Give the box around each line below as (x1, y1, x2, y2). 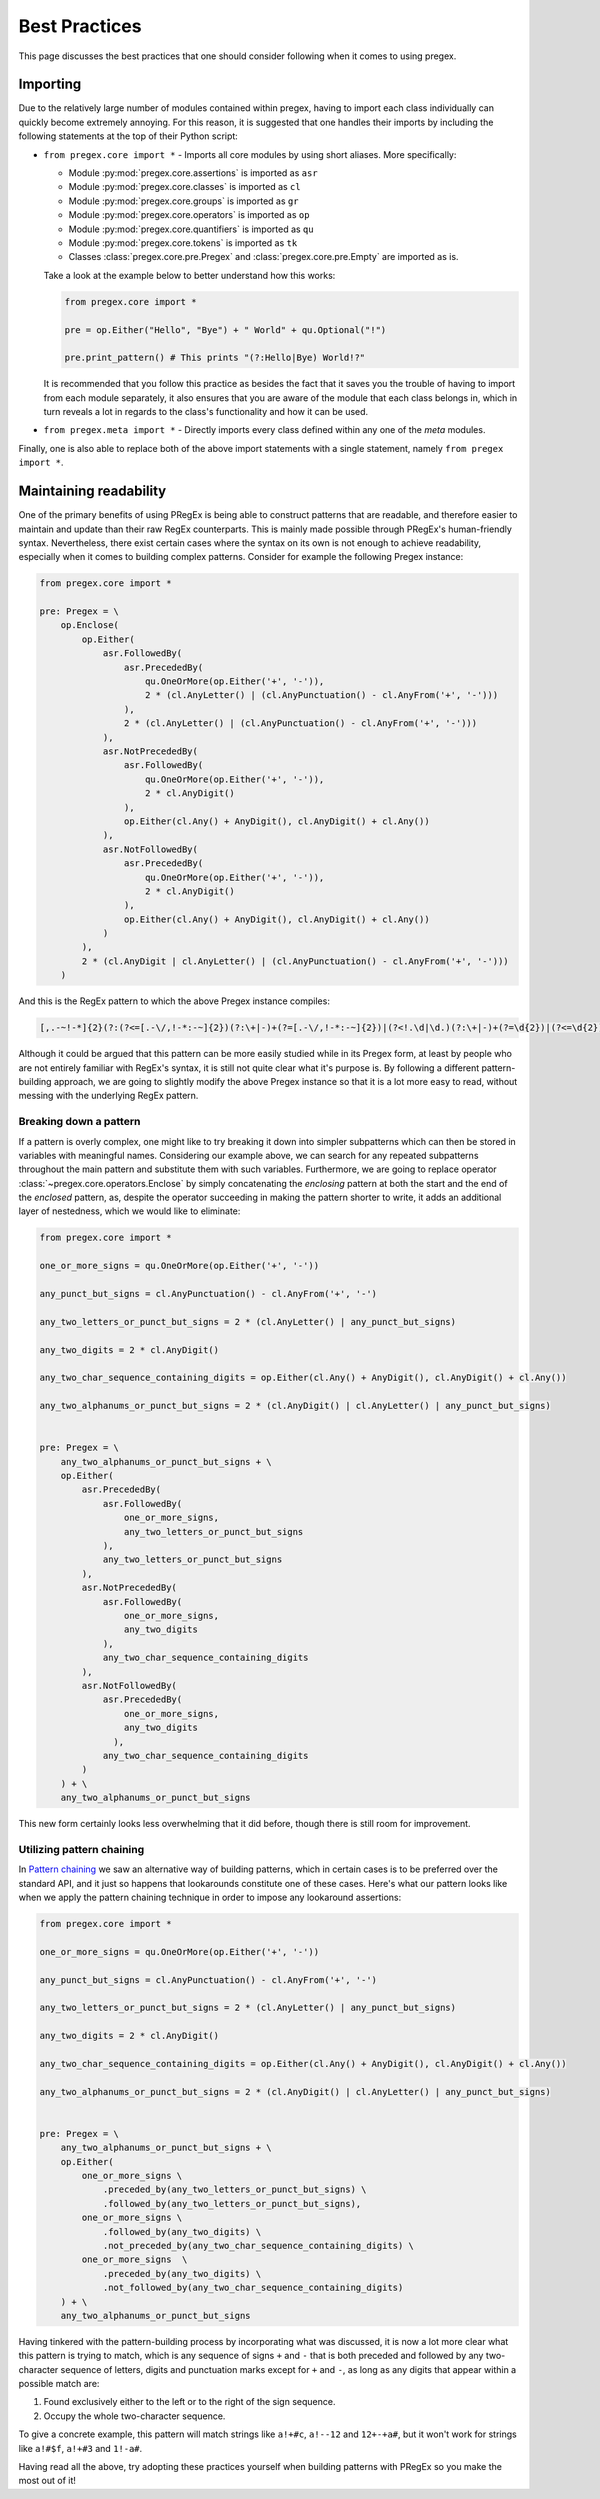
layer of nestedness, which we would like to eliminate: (18, 1205, 241, 1217)
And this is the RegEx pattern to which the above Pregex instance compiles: (18, 995, 330, 1007)
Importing (18, 76, 82, 93)
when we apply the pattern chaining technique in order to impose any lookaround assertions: (18, 1891, 402, 1903)
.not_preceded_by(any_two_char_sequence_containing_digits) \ (102, 2240, 415, 2251)
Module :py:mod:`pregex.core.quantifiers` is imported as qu (68, 223, 314, 235)
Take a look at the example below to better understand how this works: (43, 269, 336, 281)
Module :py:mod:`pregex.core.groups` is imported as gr (68, 195, 299, 207)
